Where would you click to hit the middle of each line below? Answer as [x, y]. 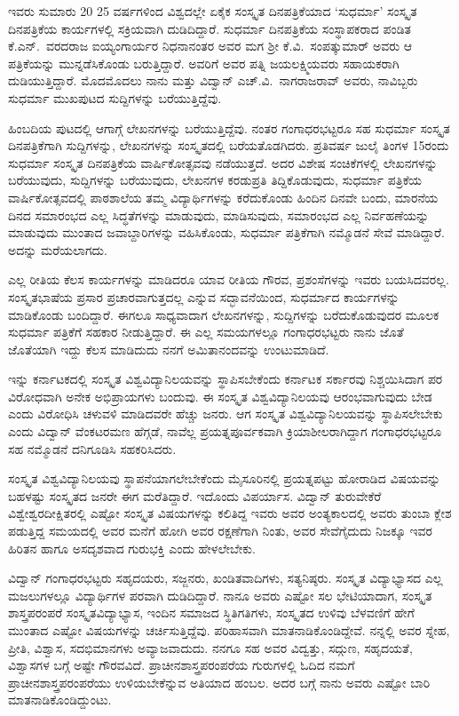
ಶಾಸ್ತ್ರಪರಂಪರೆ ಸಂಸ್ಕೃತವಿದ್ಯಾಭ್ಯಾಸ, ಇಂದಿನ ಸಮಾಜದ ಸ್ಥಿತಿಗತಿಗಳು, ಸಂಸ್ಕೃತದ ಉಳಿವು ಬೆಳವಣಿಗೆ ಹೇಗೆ [211, 613]
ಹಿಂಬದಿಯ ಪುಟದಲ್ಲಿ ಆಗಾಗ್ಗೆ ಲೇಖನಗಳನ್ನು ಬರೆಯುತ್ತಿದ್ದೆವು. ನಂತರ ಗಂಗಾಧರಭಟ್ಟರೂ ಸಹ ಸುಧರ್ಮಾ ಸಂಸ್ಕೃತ [229, 127]
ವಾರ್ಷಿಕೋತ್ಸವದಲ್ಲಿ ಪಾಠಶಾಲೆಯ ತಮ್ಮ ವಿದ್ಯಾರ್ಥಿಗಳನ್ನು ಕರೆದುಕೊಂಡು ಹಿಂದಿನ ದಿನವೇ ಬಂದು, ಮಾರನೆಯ [223, 197]
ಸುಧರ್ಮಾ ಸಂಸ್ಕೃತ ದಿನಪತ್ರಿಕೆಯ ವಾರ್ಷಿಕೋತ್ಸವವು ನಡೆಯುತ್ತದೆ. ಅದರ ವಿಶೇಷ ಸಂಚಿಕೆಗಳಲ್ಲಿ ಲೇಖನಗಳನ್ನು [223, 162]
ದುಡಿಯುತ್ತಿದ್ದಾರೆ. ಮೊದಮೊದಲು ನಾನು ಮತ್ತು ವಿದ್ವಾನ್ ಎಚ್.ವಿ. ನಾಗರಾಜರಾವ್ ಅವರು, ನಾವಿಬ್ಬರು [213, 80]
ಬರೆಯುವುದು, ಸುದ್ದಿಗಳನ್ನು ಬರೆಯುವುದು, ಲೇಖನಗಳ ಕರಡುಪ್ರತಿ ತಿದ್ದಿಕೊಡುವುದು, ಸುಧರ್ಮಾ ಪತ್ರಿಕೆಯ [215, 180]
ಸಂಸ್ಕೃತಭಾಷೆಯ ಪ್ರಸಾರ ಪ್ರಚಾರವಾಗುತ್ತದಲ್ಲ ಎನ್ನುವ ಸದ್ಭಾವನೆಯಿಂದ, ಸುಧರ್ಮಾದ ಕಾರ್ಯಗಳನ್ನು [204, 296]
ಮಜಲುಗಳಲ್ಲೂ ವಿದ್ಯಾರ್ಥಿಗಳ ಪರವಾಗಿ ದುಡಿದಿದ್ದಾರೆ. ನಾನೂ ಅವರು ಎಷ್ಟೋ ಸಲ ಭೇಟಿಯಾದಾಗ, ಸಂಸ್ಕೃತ [220, 595]
